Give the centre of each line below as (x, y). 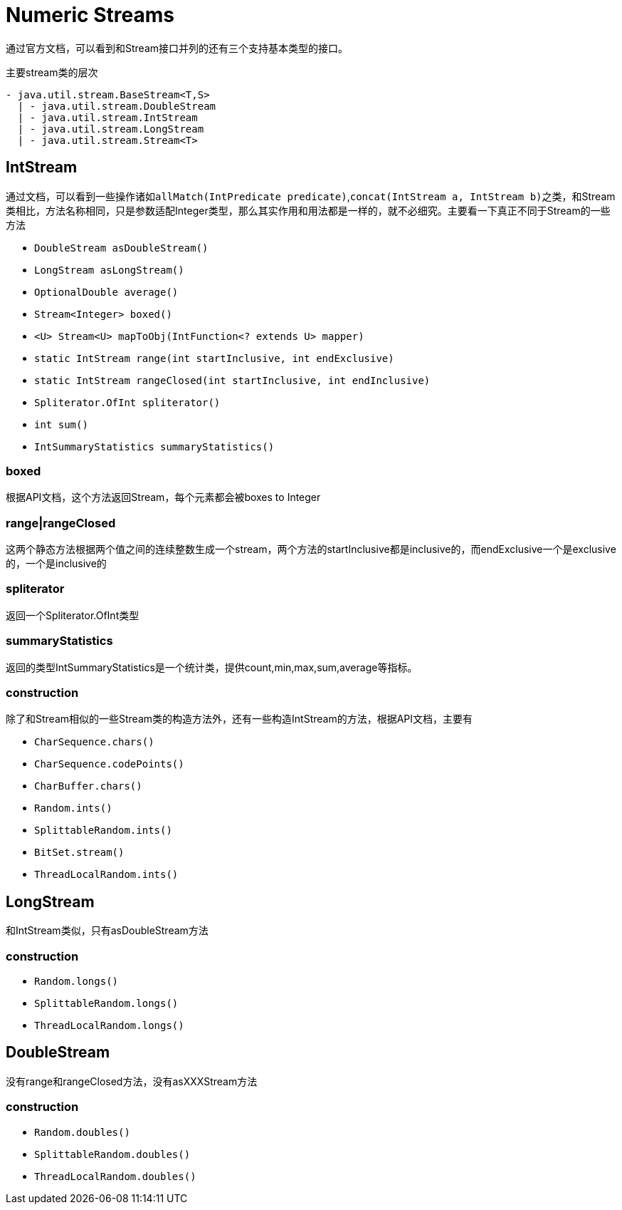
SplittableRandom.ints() (103, 831)
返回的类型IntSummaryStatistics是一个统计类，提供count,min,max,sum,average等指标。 (212, 667)
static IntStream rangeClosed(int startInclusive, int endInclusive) (232, 380)
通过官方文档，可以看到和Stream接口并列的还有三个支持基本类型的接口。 (177, 48)
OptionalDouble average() (106, 292)
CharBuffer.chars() (88, 786)
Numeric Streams (90, 15)
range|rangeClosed (61, 523)
